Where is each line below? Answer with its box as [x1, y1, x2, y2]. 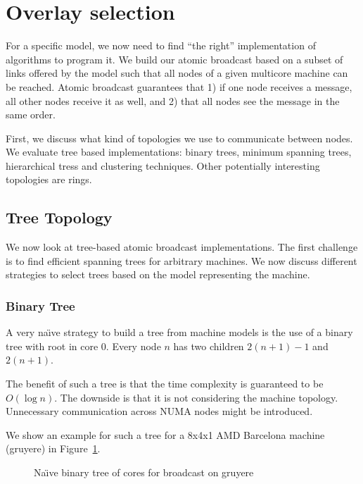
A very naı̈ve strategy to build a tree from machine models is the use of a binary [6, 325, 353, 340]
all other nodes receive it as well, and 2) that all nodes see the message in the [6, 93, 340, 108]
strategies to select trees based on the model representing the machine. [6, 267, 310, 282]
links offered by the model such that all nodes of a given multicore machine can [6, 66, 348, 80]
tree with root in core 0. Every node [6, 338, 161, 353]
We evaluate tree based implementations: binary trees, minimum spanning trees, [6, 144, 352, 159]
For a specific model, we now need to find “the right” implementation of [6, 38, 316, 53]
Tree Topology [6, 206, 113, 228]
